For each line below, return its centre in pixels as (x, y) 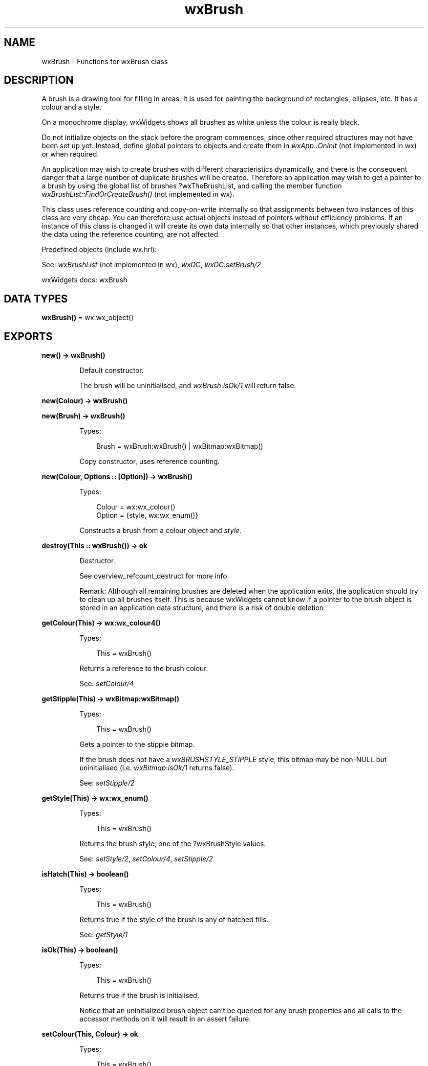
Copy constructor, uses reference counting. (150, 462)
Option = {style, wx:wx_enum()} (147, 515)
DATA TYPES (36, 299)
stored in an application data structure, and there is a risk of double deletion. (203, 608)
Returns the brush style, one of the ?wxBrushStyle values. (173, 844)
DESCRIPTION (39, 80)
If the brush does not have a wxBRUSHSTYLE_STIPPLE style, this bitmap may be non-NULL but (233, 760)
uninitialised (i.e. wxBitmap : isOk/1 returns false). (157, 768)
